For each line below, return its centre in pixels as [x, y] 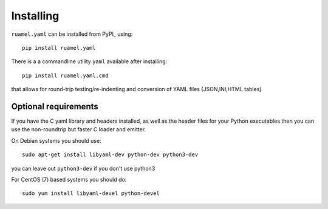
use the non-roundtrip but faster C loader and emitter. [79, 129]
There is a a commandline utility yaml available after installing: [89, 61]
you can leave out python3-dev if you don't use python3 [83, 168]
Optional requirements [55, 106]
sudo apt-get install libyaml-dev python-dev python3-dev [110, 155]
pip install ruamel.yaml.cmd [65, 75]
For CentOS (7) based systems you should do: [69, 179]
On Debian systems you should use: [56, 140]
